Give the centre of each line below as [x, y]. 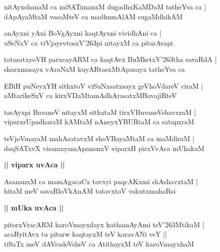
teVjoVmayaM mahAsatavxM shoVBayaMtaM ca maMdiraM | [99, 138]
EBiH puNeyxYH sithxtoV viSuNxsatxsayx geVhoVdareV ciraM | [104, 85]
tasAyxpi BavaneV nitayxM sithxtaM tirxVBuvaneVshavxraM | [100, 112]
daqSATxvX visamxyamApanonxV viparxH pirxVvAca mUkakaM [104, 148]
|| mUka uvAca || [34, 207]
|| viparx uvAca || [34, 165]
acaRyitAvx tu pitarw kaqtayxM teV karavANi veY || [85, 234]
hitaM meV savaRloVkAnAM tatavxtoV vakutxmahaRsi [90, 191]
